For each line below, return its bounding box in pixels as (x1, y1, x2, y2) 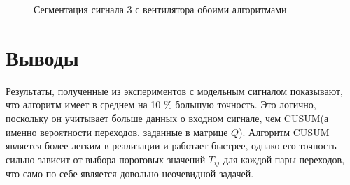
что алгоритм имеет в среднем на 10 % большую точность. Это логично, (6, 97, 316, 112)
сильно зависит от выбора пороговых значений (6, 151, 206, 166)
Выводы (6, 43, 79, 71)
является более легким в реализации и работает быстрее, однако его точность (6, 138, 337, 153)
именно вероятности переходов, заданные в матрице (6, 124, 228, 139)
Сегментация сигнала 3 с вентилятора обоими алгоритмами (34, 2, 287, 16)
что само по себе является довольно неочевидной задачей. (6, 166, 254, 181)
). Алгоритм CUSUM (239, 124, 330, 139)
